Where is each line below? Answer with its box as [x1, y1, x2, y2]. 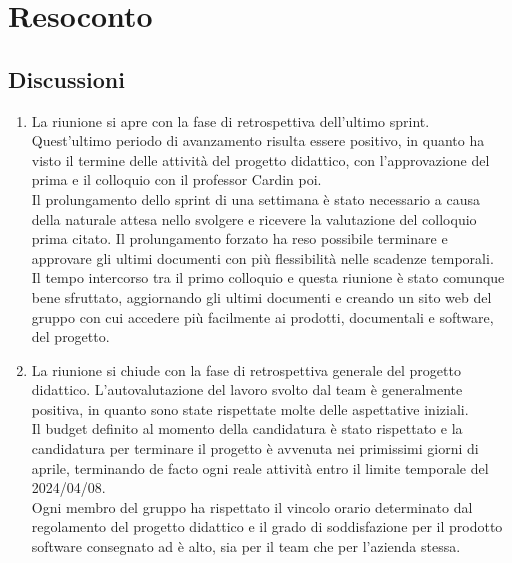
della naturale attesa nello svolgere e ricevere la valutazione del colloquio [31, 208, 477, 229]
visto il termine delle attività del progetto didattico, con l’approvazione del [31, 149, 490, 170]
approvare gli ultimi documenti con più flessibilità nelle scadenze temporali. [31, 247, 494, 268]
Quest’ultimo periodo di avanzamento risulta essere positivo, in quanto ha [31, 130, 485, 151]
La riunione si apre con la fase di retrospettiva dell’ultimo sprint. [31, 110, 430, 131]
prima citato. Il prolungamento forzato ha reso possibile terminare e [31, 228, 448, 249]
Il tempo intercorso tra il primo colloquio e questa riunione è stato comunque [31, 267, 505, 288]
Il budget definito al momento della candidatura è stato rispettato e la [31, 418, 463, 439]
